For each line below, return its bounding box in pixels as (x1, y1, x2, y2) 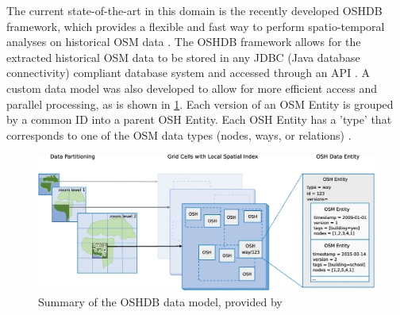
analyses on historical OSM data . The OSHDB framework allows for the (6, 33, 361, 50)
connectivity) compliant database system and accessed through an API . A (6, 64, 370, 81)
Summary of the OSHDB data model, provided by (38, 293, 283, 309)
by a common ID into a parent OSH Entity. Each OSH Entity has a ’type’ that (6, 111, 392, 128)
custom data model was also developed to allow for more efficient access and (6, 79, 378, 96)
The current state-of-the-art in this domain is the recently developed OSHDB (6, 2, 383, 18)
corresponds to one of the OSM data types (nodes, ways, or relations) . (6, 126, 352, 143)
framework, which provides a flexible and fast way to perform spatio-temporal (6, 17, 385, 34)
